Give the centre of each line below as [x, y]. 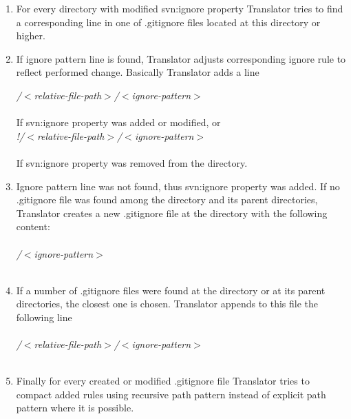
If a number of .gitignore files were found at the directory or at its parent [171, 290]
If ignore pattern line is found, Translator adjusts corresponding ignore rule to [181, 58]
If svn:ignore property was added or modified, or [118, 122]
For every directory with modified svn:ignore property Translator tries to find [180, 8]
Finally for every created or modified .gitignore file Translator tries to [163, 381]
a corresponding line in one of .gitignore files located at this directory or [168, 22]
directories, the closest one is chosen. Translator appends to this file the [167, 304]
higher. [31, 35]
